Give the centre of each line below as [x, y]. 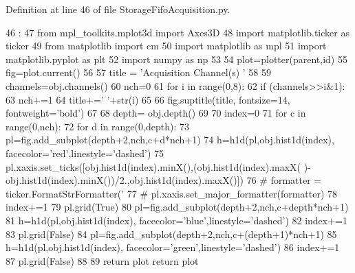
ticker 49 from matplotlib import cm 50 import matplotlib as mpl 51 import [166, 46]
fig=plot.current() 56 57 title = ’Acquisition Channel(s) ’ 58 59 [139, 72]
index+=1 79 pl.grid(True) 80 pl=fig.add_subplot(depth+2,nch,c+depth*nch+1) [177, 207]
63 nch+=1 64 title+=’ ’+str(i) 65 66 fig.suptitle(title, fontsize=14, [148, 99]
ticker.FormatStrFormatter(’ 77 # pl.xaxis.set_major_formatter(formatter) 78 [172, 193]
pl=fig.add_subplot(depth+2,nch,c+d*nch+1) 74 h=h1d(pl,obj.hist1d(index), [170, 140]
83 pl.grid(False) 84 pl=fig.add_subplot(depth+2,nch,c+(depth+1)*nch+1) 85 [171, 234]
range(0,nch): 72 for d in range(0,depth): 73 [97, 126]
